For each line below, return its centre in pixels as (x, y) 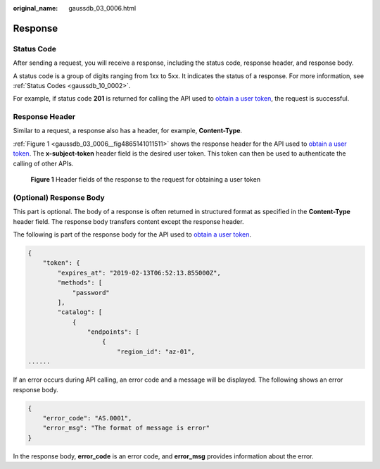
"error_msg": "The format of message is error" (126, 428)
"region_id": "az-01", (156, 351)
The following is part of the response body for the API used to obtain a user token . (132, 234)
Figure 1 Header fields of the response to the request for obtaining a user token (145, 180)
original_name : (36, 8)
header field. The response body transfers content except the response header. (128, 221)
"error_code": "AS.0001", (87, 418)
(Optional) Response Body (59, 197)
